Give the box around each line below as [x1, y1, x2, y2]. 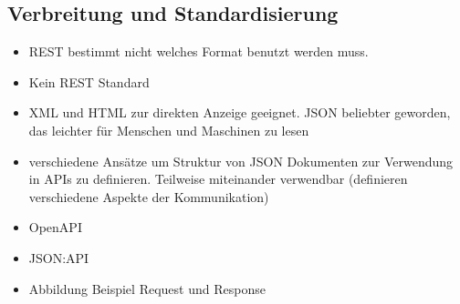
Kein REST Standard [28, 72, 150, 91]
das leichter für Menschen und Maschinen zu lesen [28, 120, 309, 139]
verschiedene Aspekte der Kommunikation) [28, 187, 269, 206]
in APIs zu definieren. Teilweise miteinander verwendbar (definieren [28, 169, 408, 188]
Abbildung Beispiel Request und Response [28, 279, 266, 298]
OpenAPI [28, 218, 82, 237]
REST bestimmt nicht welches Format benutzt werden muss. [28, 42, 369, 61]
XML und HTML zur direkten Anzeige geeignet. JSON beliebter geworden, [28, 103, 451, 122]
